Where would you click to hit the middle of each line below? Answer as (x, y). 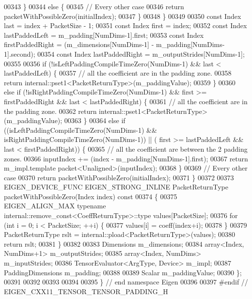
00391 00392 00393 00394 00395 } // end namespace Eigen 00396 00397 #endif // (126, 282)
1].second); (20, 54)
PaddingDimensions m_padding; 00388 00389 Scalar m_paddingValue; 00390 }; (123, 272)
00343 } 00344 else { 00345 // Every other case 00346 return (94, 6)
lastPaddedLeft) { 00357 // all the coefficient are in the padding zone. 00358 (118, 73)
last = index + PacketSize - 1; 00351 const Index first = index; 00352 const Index (126, 25)
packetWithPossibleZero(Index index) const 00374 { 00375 (91, 196)
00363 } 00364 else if (95, 120)
